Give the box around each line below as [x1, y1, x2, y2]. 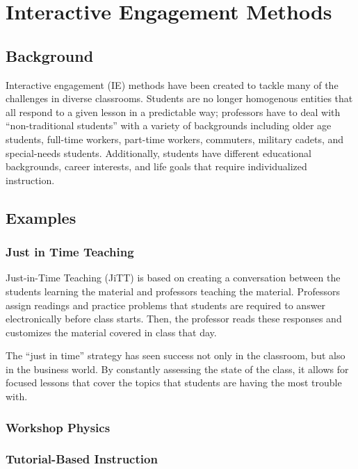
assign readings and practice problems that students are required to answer [6, 297, 326, 312]
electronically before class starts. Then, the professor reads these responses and [6, 311, 342, 326]
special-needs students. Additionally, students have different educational [6, 145, 311, 160]
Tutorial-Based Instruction [6, 450, 158, 468]
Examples [6, 206, 76, 228]
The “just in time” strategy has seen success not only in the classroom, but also [6, 348, 345, 363]
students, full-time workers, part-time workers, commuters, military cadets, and [6, 131, 344, 146]
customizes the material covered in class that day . [6, 324, 217, 339]
